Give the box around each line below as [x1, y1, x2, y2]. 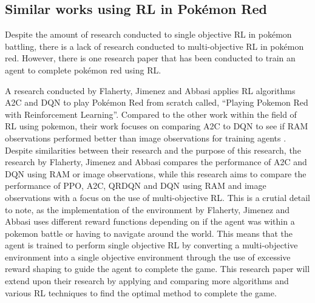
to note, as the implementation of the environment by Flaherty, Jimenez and [5, 203, 290, 216]
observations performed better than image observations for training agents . [5, 131, 286, 144]
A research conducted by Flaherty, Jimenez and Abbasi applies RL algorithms [5, 84, 296, 97]
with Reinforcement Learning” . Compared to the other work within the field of [5, 107, 297, 120]
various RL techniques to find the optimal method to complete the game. [5, 286, 277, 299]
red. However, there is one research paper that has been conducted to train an [5, 52, 296, 64]
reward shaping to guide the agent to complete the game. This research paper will [5, 262, 310, 275]
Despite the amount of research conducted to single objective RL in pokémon [5, 28, 292, 41]
